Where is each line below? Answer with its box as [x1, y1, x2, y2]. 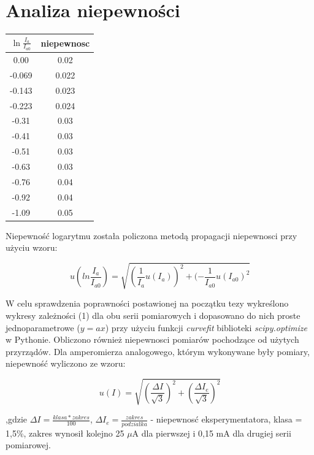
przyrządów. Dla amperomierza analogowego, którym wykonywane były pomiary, [6, 345, 310, 357]
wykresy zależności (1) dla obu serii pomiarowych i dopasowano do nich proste [6, 308, 301, 321]
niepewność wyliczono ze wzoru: [6, 357, 126, 370]
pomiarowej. [6, 438, 51, 451]
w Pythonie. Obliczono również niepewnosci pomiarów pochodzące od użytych [6, 333, 299, 346]
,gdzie [6, 413, 27, 426]
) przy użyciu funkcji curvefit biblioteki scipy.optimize [105, 321, 307, 334]
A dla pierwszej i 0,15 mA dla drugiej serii [132, 426, 291, 439]
